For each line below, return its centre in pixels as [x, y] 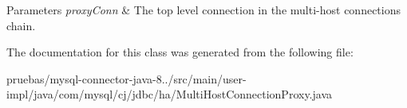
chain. [21, 25]
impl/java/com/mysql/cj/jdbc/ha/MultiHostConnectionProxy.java [170, 94]
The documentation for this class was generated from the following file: [180, 52]
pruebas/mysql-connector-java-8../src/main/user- [126, 78]
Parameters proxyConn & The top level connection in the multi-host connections [203, 10]
